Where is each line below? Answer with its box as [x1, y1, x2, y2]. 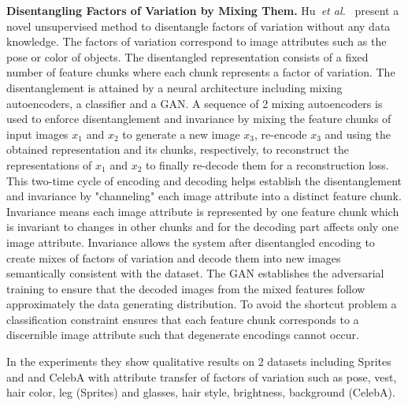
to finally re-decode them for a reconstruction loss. [145, 156, 389, 173]
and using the [325, 125, 391, 142]
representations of [6, 156, 92, 173]
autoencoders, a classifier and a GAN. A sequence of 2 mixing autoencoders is [6, 95, 383, 111]
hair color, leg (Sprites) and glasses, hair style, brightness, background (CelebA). [6, 384, 395, 400]
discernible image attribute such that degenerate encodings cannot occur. [6, 326, 359, 343]
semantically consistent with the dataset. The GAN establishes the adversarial [6, 265, 384, 281]
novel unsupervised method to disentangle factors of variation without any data [6, 17, 391, 34]
